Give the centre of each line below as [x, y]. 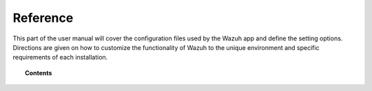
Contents [39, 73]
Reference [43, 18]
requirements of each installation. [60, 57]
